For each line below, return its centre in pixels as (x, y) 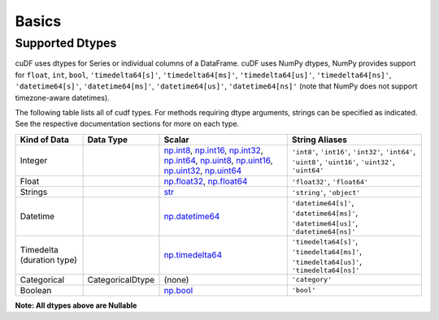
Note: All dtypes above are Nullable (76, 305)
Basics (38, 21)
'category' (312, 280)
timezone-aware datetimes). (62, 97)
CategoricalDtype (121, 279)
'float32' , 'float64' (330, 181)
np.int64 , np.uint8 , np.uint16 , (218, 160)
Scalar (177, 140)
